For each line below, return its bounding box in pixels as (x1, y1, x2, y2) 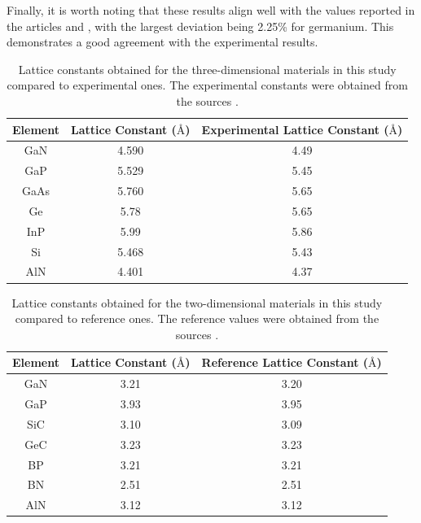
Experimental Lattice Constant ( (201, 120, 389, 137)
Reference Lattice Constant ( (201, 354, 369, 371)
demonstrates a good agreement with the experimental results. (7, 33, 318, 50)
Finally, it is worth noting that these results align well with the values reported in (7, 2, 415, 18)
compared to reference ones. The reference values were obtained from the (15, 310, 379, 327)
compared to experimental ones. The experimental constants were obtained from (7, 76, 408, 94)
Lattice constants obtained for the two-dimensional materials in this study (11, 294, 383, 311)
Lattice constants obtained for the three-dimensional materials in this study (18, 60, 397, 77)
